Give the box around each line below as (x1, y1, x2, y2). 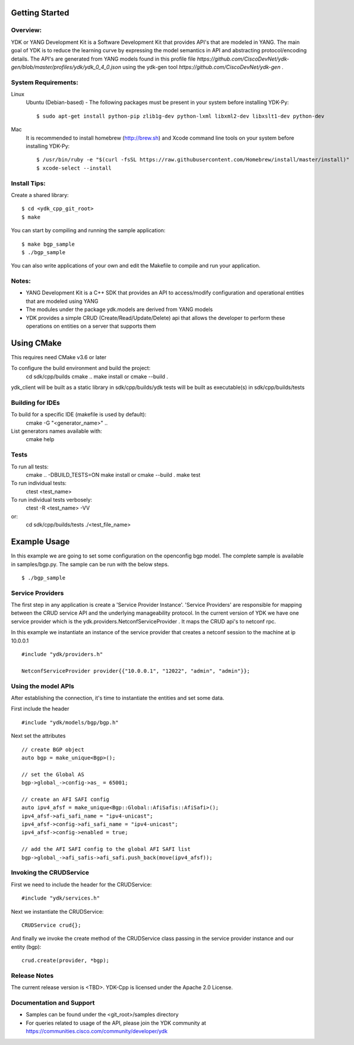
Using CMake (11, 338, 62, 348)
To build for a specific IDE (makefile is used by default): (11, 411, 147, 418)
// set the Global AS (21, 771, 84, 778)
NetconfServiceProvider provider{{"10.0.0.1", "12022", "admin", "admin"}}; (21, 667, 251, 674)
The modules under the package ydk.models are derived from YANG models (26, 306, 213, 313)
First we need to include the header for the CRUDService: (11, 881, 152, 888)
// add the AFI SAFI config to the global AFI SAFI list (21, 846, 191, 853)
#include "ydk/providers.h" (21, 651, 103, 658)
